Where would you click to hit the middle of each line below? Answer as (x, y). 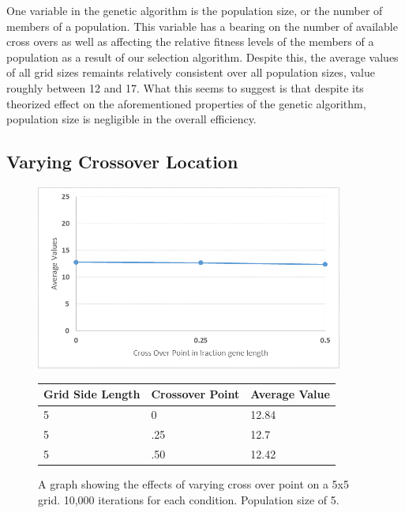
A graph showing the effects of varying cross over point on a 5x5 (193, 484)
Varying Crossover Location (122, 162)
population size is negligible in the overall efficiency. (131, 119)
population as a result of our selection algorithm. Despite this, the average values (202, 57)
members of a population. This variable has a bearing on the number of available (202, 26)
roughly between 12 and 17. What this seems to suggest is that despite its (185, 87)
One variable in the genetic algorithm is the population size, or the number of (195, 10)
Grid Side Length (92, 394)
